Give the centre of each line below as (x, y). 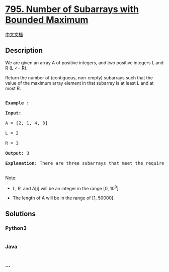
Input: (13, 113)
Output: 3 (17, 153)
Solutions (21, 214)
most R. (13, 88)
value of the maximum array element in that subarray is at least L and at (79, 83)
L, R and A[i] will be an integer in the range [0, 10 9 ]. (66, 188)
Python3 (16, 228)
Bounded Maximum (47, 20)
